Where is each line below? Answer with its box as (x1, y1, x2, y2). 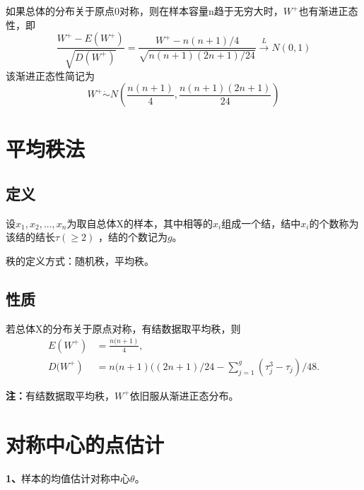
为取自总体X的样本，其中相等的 (66, 215, 213, 230)
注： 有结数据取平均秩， (6, 388, 115, 402)
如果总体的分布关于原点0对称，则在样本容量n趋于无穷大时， (6, 4, 283, 18)
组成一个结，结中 (221, 215, 301, 230)
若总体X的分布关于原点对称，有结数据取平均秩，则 (6, 321, 241, 335)
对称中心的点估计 (6, 429, 165, 458)
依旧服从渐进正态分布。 (129, 388, 239, 402)
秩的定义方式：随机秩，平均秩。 (6, 253, 154, 268)
